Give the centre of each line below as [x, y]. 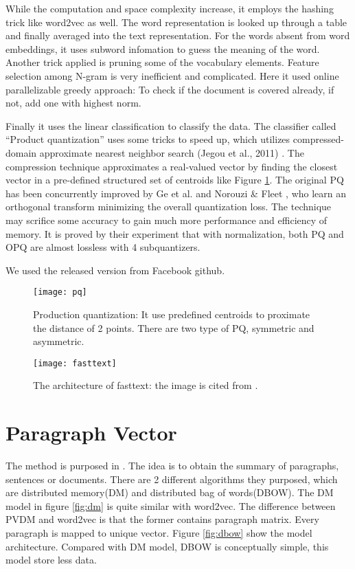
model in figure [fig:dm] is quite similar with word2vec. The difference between [171, 505]
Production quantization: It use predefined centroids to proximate [172, 314]
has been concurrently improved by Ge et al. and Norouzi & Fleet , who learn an [176, 193]
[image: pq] [60, 292]
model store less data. [51, 560]
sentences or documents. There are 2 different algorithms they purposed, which [172, 479]
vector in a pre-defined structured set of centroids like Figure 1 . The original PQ [175, 180]
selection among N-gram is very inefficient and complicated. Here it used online [172, 75]
